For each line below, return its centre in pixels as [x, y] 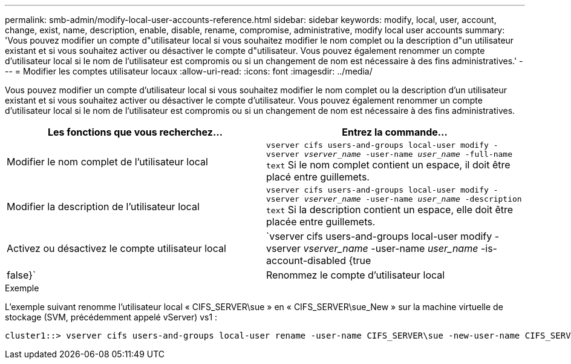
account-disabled [306, 260]
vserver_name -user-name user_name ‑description [413, 199]
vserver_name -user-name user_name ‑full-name [408, 154]
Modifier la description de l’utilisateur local [103, 207]
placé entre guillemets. [318, 177]
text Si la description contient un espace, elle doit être [390, 210]
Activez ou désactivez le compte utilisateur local [116, 248]
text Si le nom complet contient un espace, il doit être [388, 165]
